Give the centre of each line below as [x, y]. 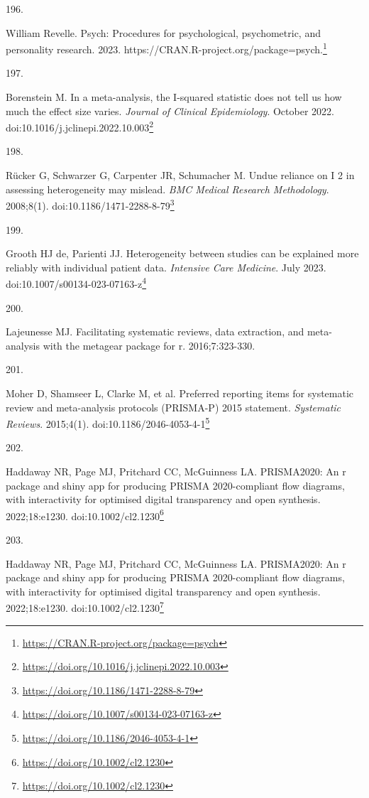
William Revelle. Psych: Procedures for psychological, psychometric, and [163, 32]
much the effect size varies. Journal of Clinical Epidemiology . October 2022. [170, 110]
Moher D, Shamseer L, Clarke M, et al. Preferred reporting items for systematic [180, 393]
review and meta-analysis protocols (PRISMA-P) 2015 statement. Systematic [174, 407]
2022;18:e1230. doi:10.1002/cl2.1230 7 [85, 606]
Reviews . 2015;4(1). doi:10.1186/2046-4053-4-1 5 [108, 422]
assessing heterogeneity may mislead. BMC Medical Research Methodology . [167, 189]
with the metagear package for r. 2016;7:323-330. [149, 345]
